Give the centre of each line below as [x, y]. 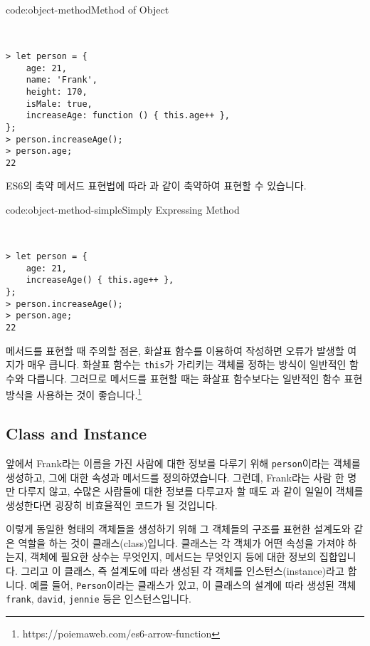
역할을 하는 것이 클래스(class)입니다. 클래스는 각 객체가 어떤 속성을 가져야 [181, 542]
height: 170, [57, 92]
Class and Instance [76, 433]
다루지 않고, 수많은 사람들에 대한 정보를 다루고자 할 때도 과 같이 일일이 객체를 [191, 491]
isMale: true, [59, 104]
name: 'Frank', [62, 80]
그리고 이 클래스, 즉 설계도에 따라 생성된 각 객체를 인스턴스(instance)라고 [183, 571]
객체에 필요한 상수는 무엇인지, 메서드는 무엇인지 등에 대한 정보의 [173, 557]
